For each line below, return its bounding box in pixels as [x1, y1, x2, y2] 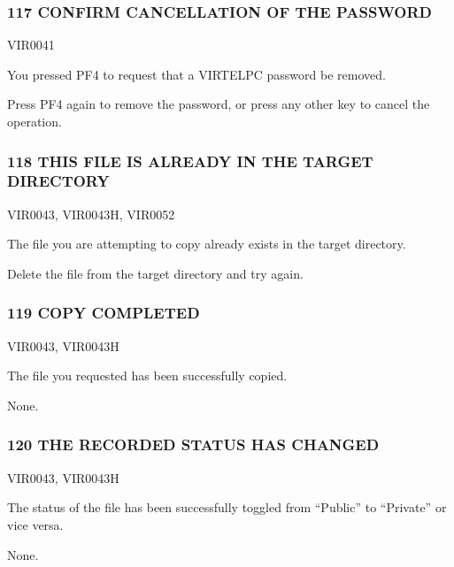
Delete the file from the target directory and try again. [7, 264, 304, 282]
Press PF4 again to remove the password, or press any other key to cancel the [7, 95, 430, 113]
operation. [7, 112, 62, 130]
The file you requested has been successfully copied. [7, 366, 288, 385]
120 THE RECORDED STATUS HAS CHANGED [7, 433, 380, 456]
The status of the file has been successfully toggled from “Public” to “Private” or [7, 498, 447, 517]
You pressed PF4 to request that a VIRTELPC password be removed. [7, 65, 386, 83]
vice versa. [7, 515, 64, 533]
